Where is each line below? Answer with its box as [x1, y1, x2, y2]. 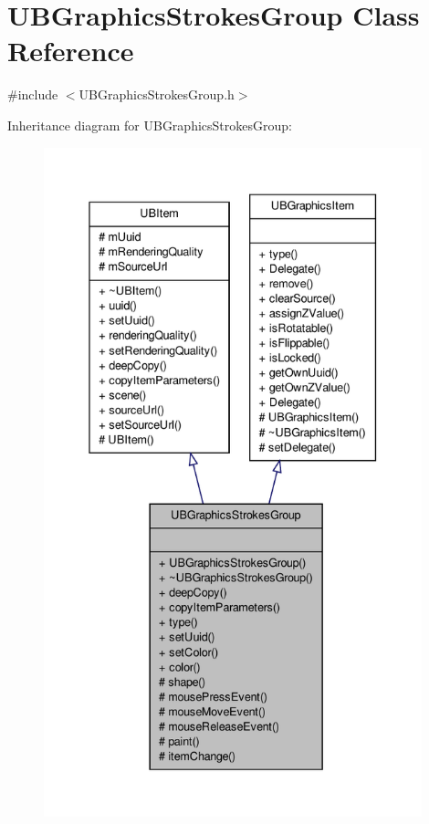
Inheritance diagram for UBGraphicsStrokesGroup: [7, 115, 292, 134]
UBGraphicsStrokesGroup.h [78, 85, 235, 104]
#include [7, 85, 58, 104]
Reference [7, 32, 134, 69]
